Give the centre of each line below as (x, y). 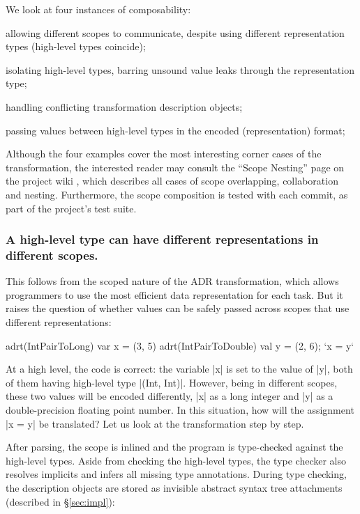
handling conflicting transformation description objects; (124, 106)
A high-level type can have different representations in (162, 239)
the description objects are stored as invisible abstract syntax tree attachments (174, 487)
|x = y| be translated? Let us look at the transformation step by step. (155, 423)
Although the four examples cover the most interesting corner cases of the (164, 154)
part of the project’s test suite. (71, 208)
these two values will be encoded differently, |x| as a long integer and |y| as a (170, 396)
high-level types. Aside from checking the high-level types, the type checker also (176, 460)
